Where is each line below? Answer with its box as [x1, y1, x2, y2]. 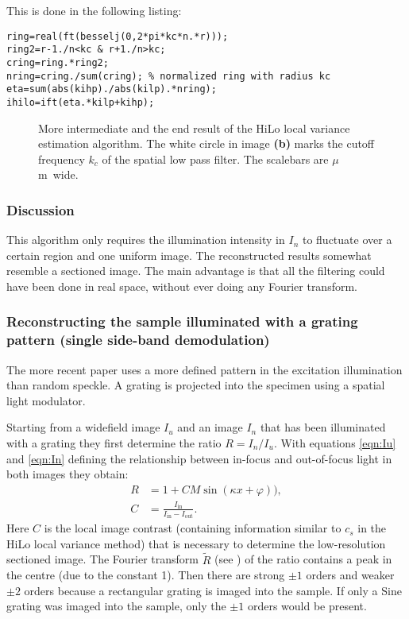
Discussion [6, 199, 75, 219]
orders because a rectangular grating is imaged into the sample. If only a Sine [24, 582, 402, 598]
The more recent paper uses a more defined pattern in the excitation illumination [6, 361, 403, 377]
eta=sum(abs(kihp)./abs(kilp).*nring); [6, 83, 217, 95]
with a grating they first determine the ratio [6, 435, 222, 451]
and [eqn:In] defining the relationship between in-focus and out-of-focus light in [6, 450, 392, 466]
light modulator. [6, 392, 86, 408]
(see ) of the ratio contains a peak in [214, 551, 392, 567]
